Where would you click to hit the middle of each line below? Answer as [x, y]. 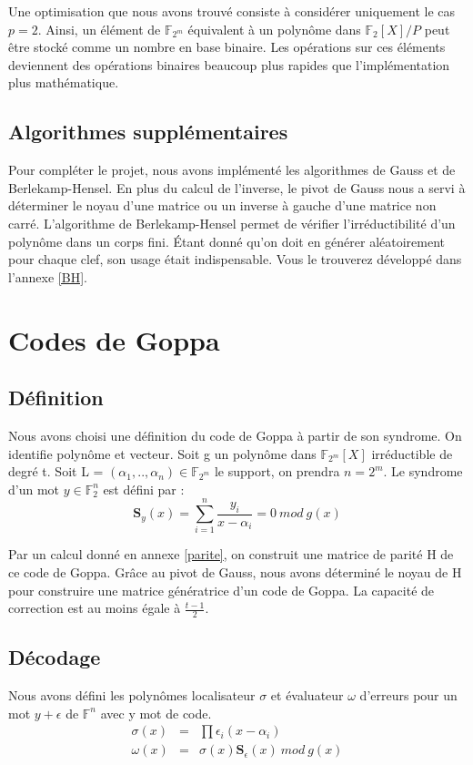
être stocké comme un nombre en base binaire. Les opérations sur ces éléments [227, 47]
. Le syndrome [423, 471]
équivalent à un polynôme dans [274, 29]
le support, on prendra [277, 471]
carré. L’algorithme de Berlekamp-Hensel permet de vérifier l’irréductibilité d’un [232, 223]
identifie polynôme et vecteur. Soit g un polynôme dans [162, 453]
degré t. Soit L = [56, 471]
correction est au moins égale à [95, 608]
